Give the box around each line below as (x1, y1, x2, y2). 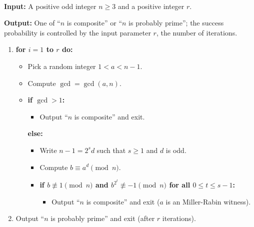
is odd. (165, 144, 186, 155)
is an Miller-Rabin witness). (165, 196, 251, 206)
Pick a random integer (27, 60, 96, 71)
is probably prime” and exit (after (50, 213, 155, 223)
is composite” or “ (66, 17, 122, 28)
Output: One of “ (4, 17, 60, 28)
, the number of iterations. (156, 27, 237, 37)
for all (169, 179, 190, 190)
